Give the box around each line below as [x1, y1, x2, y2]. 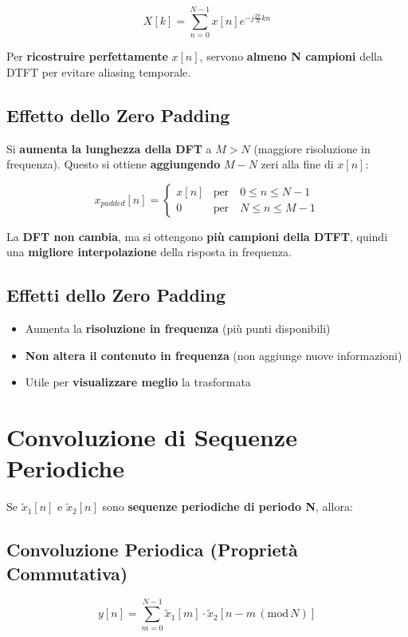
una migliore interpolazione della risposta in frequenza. [6, 243, 292, 260]
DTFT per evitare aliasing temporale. [6, 63, 191, 80]
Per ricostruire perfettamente [6, 48, 168, 65]
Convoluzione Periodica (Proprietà [6, 537, 298, 562]
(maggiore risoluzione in [253, 140, 371, 156]
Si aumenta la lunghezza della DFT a [6, 140, 212, 156]
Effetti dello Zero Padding [6, 283, 226, 307]
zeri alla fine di [261, 156, 334, 172]
